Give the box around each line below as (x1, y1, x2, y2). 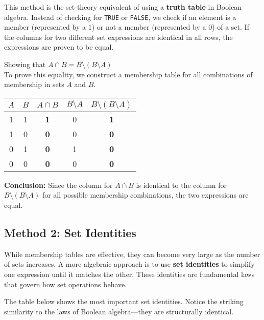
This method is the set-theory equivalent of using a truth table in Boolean (4, 2, 242, 12)
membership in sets (4, 79, 64, 90)
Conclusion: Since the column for (4, 179, 113, 190)
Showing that (4, 59, 46, 70)
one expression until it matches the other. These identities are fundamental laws (4, 268, 255, 279)
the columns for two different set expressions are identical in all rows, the (4, 31, 233, 42)
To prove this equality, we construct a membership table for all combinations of (4, 69, 253, 79)
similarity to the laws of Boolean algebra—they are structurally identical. (4, 306, 234, 316)
